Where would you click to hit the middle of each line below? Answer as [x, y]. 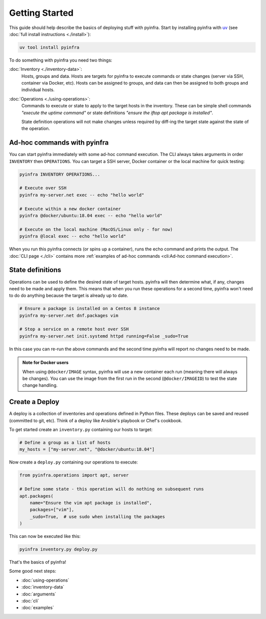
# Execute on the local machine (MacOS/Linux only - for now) [96, 229]
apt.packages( [36, 496]
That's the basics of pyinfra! [38, 562]
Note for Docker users [46, 363]
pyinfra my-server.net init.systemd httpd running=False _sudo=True [104, 336]
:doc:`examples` [38, 608]
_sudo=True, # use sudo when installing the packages [97, 516]
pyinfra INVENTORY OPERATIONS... [60, 174]
